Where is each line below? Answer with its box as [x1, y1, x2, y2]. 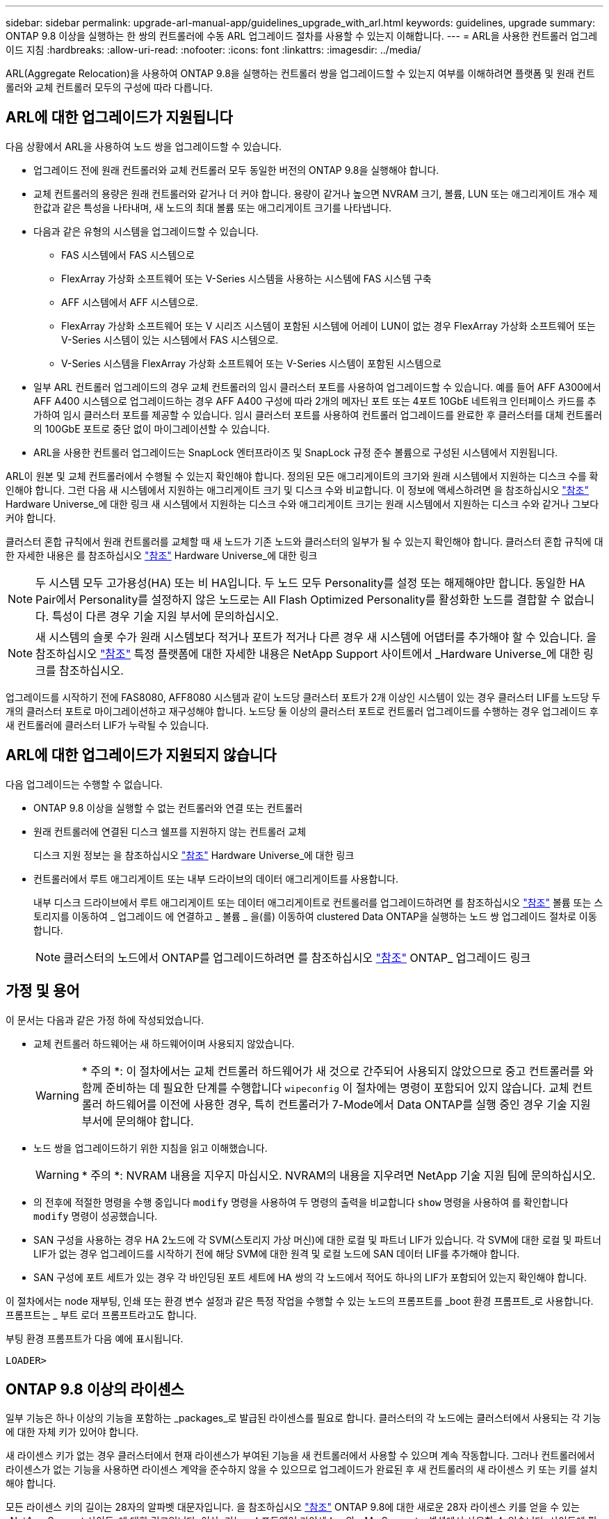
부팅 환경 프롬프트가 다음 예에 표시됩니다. [6, 1332, 184, 1344]
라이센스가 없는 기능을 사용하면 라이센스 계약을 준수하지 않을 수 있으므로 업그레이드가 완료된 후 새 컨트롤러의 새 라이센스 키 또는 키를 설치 [6, 1463, 598, 1476]
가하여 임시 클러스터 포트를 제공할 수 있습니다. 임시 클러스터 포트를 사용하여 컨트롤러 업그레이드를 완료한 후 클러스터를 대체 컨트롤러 [33, 408, 603, 421]
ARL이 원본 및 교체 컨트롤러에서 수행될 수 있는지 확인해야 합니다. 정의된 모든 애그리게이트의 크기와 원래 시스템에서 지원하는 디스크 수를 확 [6, 469, 599, 482]
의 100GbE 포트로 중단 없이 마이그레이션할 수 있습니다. [33, 422, 270, 435]
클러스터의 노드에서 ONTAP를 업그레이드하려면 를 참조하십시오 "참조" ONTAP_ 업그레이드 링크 [63, 950, 531, 965]
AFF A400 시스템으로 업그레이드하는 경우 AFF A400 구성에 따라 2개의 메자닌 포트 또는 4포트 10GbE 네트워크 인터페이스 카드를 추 [33, 394, 596, 407]
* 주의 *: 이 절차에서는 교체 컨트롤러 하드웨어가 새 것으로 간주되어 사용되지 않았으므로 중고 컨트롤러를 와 [81, 1063, 594, 1078]
